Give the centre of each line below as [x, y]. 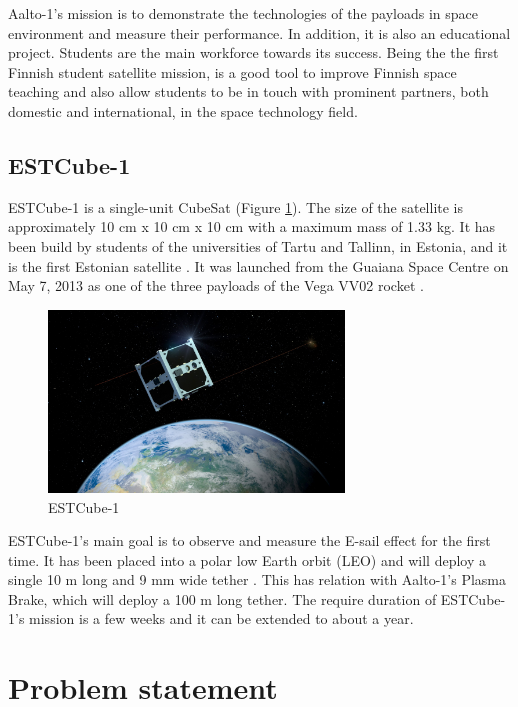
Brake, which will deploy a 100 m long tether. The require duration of [222, 598]
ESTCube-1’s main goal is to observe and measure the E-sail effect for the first [249, 540]
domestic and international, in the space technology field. [183, 110]
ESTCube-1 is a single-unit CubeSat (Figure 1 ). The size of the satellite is [236, 206]
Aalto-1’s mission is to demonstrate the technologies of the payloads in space [243, 13]
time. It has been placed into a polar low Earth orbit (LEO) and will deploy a [247, 559]
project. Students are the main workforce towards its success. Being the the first [253, 52]
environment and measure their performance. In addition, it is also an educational [259, 32]
